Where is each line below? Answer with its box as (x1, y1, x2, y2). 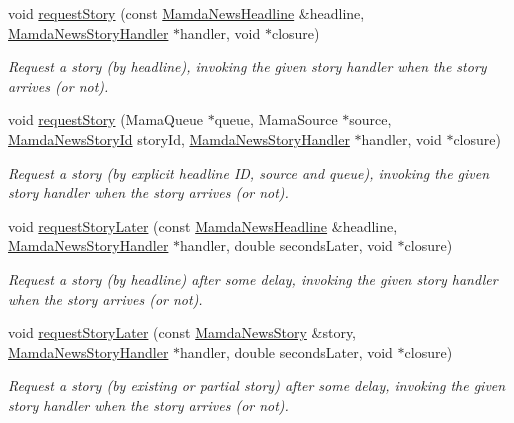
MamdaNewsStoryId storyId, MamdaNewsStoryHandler (8, 128, 350, 149)
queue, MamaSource (214, 109, 338, 130)
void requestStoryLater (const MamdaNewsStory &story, (8, 322, 357, 343)
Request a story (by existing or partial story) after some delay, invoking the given (8, 375, 506, 396)
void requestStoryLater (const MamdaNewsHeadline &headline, (8, 215, 398, 236)
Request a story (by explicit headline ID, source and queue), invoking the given (8, 162, 490, 183)
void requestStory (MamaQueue (8, 109, 204, 130)
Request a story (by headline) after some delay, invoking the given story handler (8, 268, 498, 289)
